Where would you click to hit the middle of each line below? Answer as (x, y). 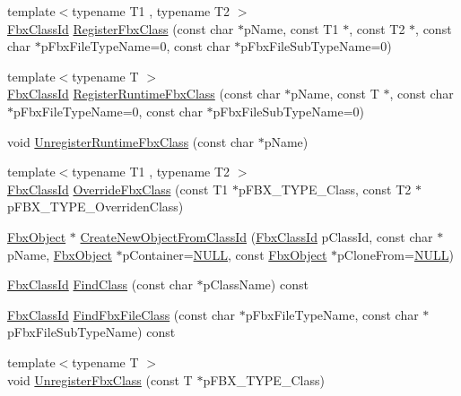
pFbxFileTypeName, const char (332, 314)
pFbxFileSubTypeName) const (91, 332)
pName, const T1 (291, 28)
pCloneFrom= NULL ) (396, 254)
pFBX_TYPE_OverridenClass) (96, 207)
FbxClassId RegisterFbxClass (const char (121, 28)
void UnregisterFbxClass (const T (100, 379)
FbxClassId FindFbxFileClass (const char (121, 314)
